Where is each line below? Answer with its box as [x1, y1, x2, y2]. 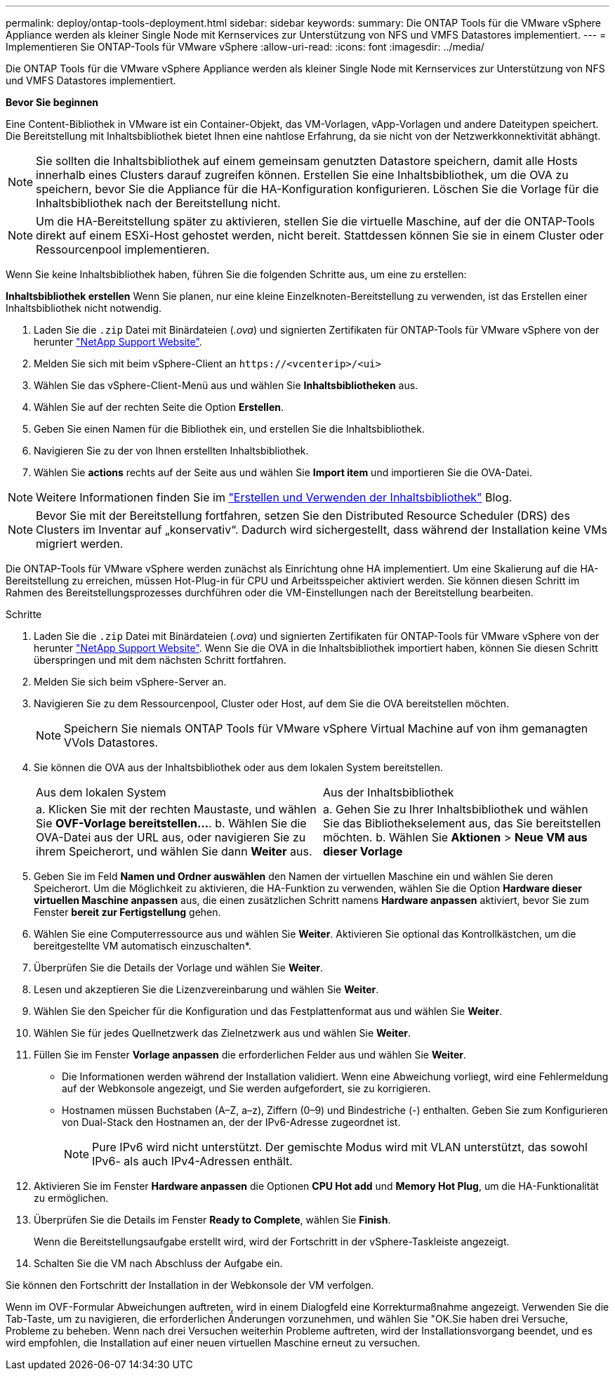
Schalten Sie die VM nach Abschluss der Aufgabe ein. [34, 1257, 283, 1269]
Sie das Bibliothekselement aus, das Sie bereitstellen [323, 816, 601, 830]
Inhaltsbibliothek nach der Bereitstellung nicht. [36, 196, 281, 210]
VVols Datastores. [64, 735, 159, 749]
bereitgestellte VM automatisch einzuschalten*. [34, 940, 251, 952]
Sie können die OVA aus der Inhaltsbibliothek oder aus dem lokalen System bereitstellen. [34, 761, 443, 773]
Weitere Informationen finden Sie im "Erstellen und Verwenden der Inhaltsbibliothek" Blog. [36, 490, 512, 504]
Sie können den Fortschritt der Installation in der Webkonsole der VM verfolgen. [6, 1279, 374, 1291]
